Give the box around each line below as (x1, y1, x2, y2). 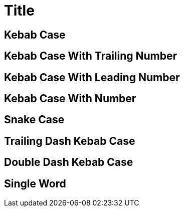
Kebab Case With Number (4, 92, 136, 105)
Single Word (4, 177, 66, 190)
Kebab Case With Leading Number (4, 71, 180, 84)
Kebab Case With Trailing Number (4, 50, 177, 63)
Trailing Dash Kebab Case (4, 134, 135, 147)
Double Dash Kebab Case (4, 156, 133, 169)
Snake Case (4, 113, 65, 126)
